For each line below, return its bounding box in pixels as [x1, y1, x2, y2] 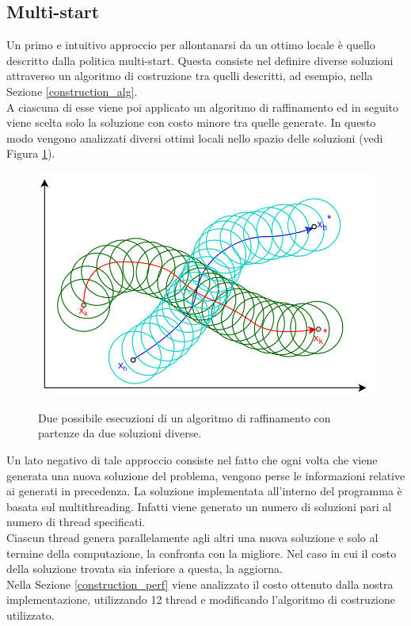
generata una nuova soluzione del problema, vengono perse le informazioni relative [6, 467, 405, 483]
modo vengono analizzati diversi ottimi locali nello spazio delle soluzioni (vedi [6, 129, 383, 146]
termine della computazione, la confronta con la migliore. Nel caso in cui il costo [6, 544, 397, 561]
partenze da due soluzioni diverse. [38, 425, 202, 441]
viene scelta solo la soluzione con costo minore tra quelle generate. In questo [6, 114, 376, 131]
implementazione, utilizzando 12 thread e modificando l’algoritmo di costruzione [6, 591, 395, 608]
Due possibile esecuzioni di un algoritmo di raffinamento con [38, 409, 331, 426]
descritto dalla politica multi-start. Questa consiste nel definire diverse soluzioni [6, 52, 394, 68]
